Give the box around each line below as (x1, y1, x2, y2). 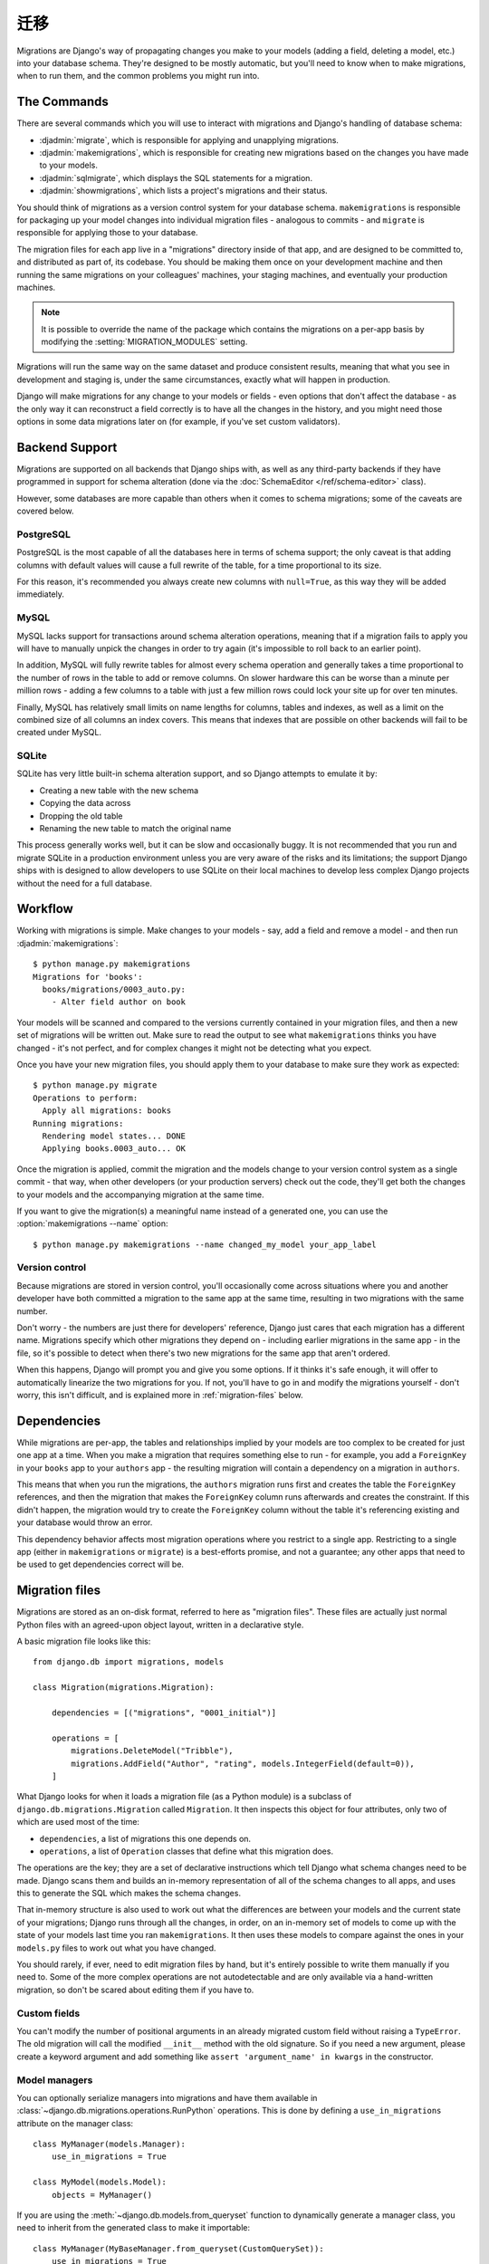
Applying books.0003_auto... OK (42, 1144, 186, 1154)
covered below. (16, 505, 74, 516)
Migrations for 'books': (33, 972, 143, 982)
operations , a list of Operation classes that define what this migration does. (39, 1846, 334, 1856)
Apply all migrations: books (42, 1106, 172, 1116)
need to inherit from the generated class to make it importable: (16, 2222, 251, 2233)
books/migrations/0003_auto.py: (42, 984, 186, 995)
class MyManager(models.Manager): (33, 2139, 186, 2150)
